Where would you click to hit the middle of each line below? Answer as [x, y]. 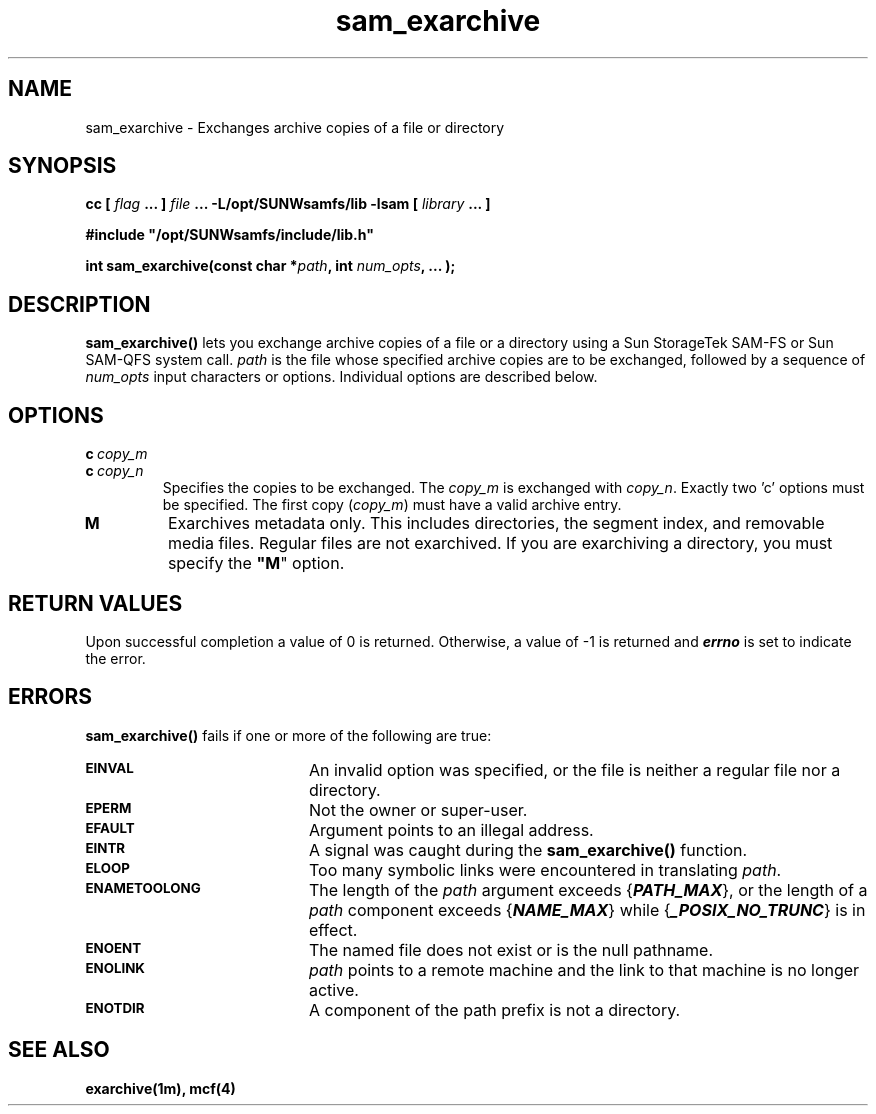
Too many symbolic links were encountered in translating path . [545, 869]
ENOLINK [115, 967]
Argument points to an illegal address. [451, 829]
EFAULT [110, 827]
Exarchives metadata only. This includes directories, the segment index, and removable [496, 523]
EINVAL [109, 767]
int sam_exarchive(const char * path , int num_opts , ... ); [270, 266]
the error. [115, 658]
